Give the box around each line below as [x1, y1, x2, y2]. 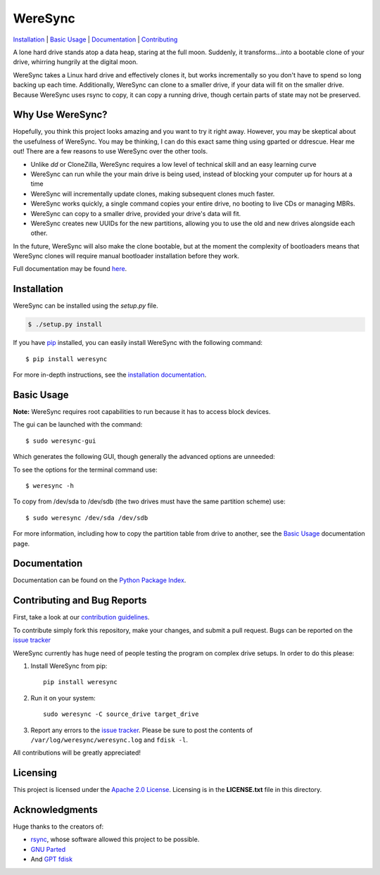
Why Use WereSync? [13, 109, 108, 121]
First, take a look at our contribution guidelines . [13, 613, 150, 622]
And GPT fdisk [30, 855, 73, 864]
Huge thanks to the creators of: [13, 822, 104, 831]
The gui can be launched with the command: [13, 420, 143, 429]
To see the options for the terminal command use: [13, 465, 158, 474]
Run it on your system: [30, 693, 96, 702]
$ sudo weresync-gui [25, 436, 96, 445]
